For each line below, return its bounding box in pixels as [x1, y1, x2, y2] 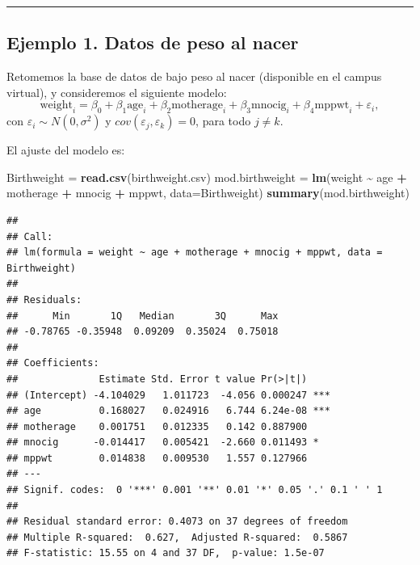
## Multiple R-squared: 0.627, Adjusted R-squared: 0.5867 [6, 531, 348, 543]
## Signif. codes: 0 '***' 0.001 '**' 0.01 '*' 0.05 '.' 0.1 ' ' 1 [6, 484, 383, 496]
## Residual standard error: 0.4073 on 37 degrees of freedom [6, 516, 348, 528]
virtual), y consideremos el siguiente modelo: [6, 83, 227, 100]
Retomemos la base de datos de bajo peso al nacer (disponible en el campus [6, 68, 382, 85]
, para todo [195, 112, 251, 129]
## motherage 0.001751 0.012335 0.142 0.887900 [6, 420, 308, 432]
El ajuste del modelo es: [6, 141, 125, 158]
